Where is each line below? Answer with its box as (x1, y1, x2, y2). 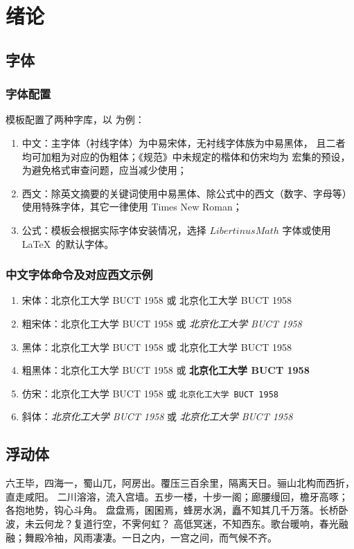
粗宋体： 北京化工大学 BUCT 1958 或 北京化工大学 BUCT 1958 (21, 316, 302, 330)
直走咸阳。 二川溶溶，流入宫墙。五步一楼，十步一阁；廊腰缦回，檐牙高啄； (6, 489, 348, 503)
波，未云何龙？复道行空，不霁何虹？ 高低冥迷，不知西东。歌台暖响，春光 (6, 516, 339, 530)
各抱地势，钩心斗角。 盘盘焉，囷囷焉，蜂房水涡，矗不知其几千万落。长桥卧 (6, 503, 348, 517)
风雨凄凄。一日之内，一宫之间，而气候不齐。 (73, 530, 277, 544)
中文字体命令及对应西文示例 (6, 266, 153, 283)
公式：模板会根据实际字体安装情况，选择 (21, 222, 206, 237)
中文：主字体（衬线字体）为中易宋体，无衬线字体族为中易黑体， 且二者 (21, 135, 346, 150)
